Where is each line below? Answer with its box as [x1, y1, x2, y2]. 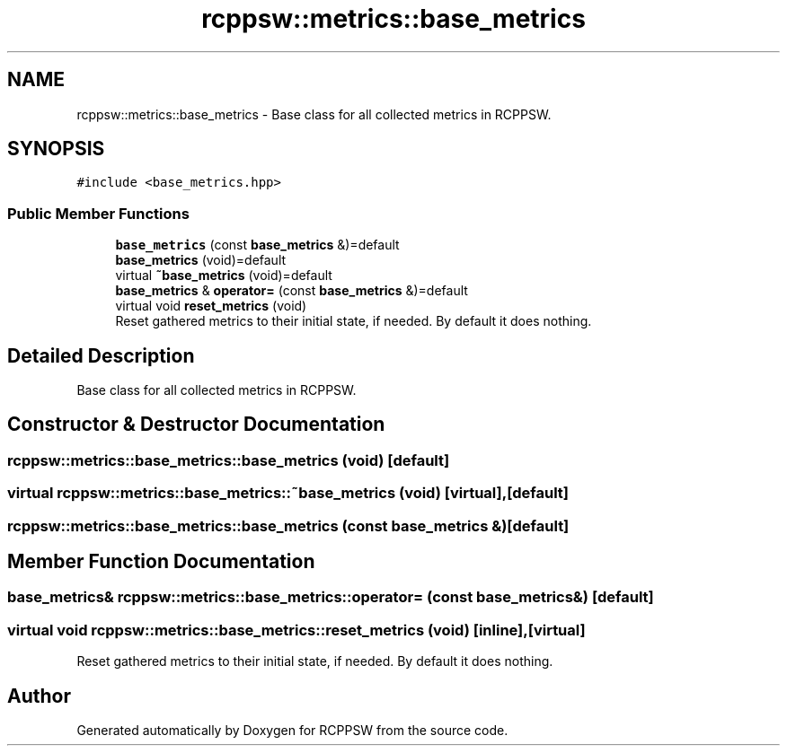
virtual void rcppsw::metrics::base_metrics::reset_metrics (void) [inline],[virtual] [7, 620, 586, 639]
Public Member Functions [7, 204, 190, 223]
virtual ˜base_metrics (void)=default [115, 267, 332, 284]
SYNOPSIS [7, 137, 105, 161]
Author [7, 684, 71, 707]
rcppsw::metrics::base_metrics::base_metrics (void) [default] [7, 451, 450, 469]
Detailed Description [7, 344, 195, 367]
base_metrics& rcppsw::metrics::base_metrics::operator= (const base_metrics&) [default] [7, 588, 654, 607]
